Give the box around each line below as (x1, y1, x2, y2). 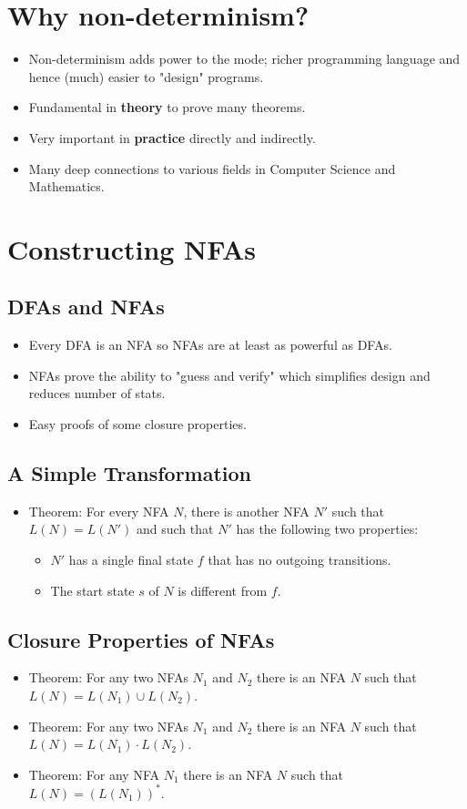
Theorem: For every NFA (28, 501, 169, 520)
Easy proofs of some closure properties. (28, 415, 247, 434)
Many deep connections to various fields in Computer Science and (28, 159, 396, 178)
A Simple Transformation (7, 459, 252, 487)
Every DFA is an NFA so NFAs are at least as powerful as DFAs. (28, 335, 392, 354)
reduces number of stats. (28, 384, 166, 403)
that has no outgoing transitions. (208, 550, 391, 569)
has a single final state (68, 550, 194, 569)
